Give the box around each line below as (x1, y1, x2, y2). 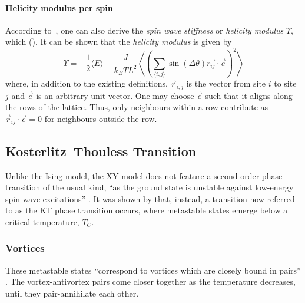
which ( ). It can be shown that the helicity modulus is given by (5, 35, 232, 48)
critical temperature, (5, 215, 79, 228)
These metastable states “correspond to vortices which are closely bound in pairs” (5, 264, 301, 276)
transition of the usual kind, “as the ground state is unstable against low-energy (5, 181, 294, 193)
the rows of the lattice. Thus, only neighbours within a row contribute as (5, 101, 268, 113)
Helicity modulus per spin (5, 1, 113, 14)
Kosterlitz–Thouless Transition (5, 141, 197, 160)
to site (274, 77, 297, 90)
